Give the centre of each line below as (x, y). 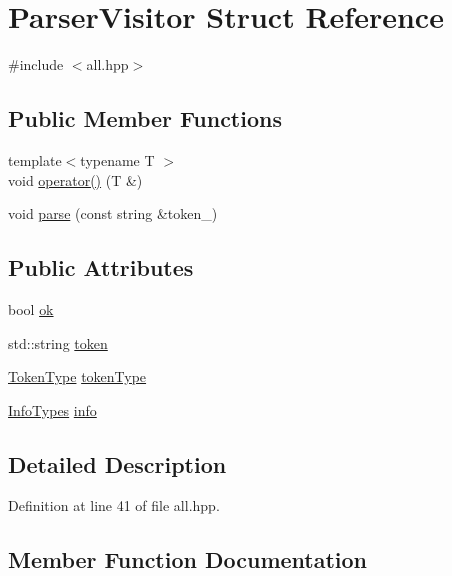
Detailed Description (117, 463)
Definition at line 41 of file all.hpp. (114, 505)
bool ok (31, 308)
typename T (117, 159)
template (35, 159)
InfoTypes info (52, 409)
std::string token (58, 342)
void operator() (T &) (75, 179)
